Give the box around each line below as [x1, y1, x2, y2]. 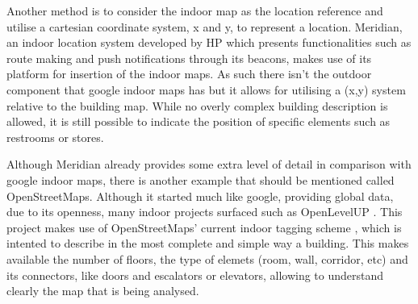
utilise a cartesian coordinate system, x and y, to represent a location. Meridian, [6, 18, 403, 35]
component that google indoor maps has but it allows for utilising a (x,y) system [6, 81, 406, 98]
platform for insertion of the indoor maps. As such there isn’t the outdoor [6, 65, 372, 82]
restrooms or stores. [6, 128, 104, 145]
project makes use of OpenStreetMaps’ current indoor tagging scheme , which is [6, 219, 402, 235]
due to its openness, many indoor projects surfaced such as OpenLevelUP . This [6, 203, 403, 220]
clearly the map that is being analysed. [6, 282, 199, 299]
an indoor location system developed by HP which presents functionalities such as [6, 34, 412, 51]
